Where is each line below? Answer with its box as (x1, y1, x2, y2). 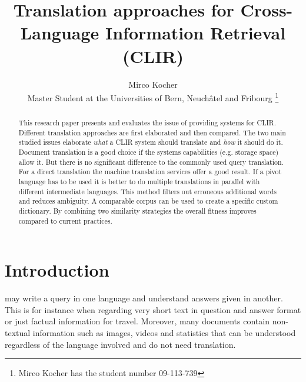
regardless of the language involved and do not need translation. (5, 338, 236, 350)
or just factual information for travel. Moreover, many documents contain (5, 315, 270, 327)
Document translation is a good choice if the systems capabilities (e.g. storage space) (18, 147, 279, 157)
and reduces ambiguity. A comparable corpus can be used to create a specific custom (18, 196, 278, 206)
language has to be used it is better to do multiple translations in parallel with (18, 177, 260, 187)
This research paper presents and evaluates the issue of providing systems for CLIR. (18, 118, 276, 128)
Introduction (5, 258, 109, 282)
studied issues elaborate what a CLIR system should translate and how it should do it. (18, 137, 283, 147)
